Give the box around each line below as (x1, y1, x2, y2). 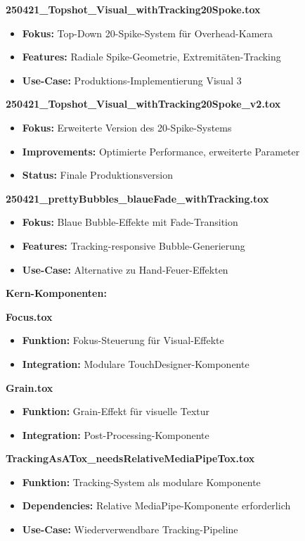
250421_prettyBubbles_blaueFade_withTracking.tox (6, 191, 269, 205)
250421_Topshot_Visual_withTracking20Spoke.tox (6, 2, 261, 16)
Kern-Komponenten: (6, 286, 107, 300)
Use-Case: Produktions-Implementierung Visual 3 (22, 72, 242, 87)
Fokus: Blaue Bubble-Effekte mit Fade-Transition (22, 215, 238, 229)
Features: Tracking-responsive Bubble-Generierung (22, 238, 245, 253)
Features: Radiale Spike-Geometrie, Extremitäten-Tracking (22, 49, 281, 64)
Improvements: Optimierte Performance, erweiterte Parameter (22, 144, 300, 158)
